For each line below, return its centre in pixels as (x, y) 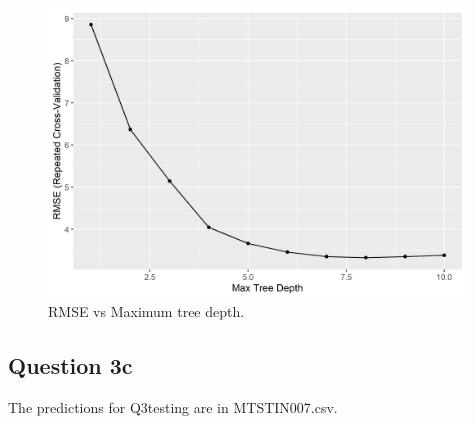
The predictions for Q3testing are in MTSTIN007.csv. (173, 407)
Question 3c (70, 365)
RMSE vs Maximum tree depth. (146, 311)
